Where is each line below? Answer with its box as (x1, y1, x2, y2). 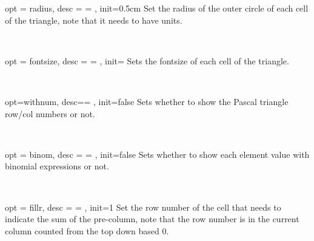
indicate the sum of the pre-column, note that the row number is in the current (5, 212, 299, 225)
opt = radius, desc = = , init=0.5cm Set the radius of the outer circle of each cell (5, 2, 309, 14)
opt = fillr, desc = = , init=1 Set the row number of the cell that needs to (5, 200, 281, 213)
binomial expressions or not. (5, 160, 109, 172)
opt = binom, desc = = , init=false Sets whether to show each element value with (5, 148, 310, 160)
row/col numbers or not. (5, 107, 95, 120)
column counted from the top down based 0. (5, 224, 169, 237)
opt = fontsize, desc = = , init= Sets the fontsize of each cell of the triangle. (5, 54, 289, 67)
